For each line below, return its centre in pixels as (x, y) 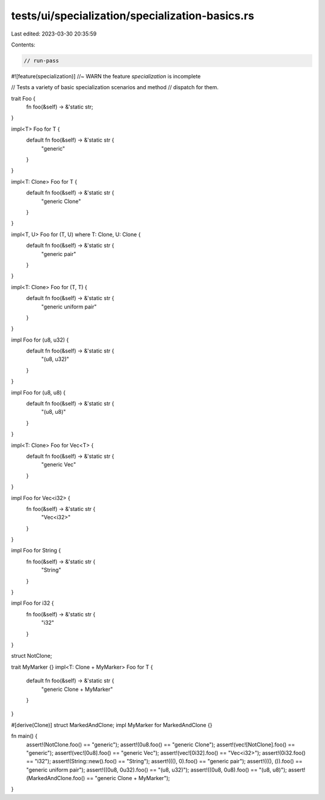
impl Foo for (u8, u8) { (39, 392)
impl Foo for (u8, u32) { (40, 340)
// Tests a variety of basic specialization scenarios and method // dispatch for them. (115, 87)
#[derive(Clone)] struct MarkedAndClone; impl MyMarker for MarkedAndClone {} (112, 725)
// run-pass (42, 61)
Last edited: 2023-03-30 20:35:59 (54, 34)
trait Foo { (23, 98)
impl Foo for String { (36, 551)
